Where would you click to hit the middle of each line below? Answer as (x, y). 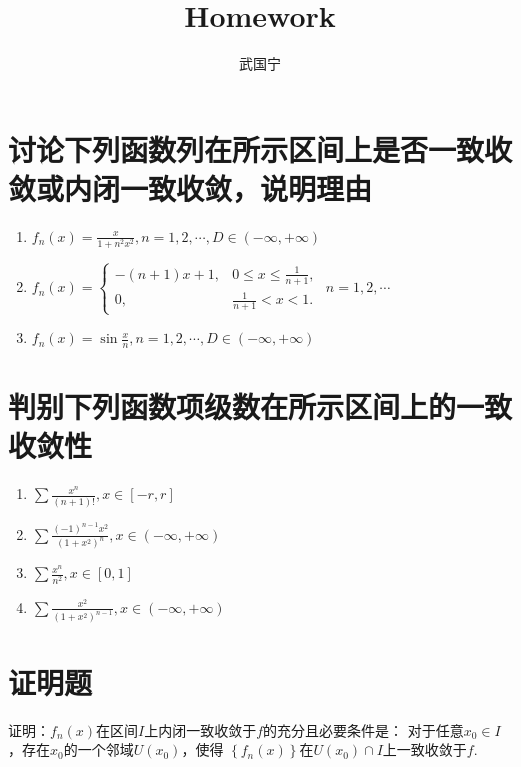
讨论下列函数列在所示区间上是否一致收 (260, 148)
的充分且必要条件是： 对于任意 (363, 729)
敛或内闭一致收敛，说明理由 (190, 187)
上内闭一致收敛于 (200, 729)
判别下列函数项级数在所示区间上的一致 (260, 406)
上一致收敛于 (424, 749)
